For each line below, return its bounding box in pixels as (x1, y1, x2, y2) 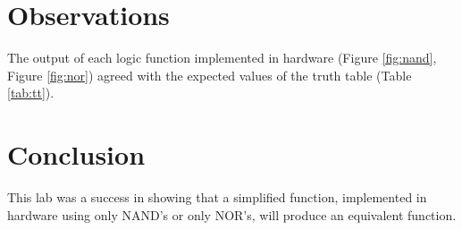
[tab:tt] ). (7, 83, 55, 102)
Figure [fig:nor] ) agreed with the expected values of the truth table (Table (7, 65, 412, 84)
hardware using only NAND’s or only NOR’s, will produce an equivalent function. (7, 205, 457, 224)
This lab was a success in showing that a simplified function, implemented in (7, 188, 427, 207)
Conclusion (7, 136, 146, 173)
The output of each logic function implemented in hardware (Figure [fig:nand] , (7, 48, 437, 67)
